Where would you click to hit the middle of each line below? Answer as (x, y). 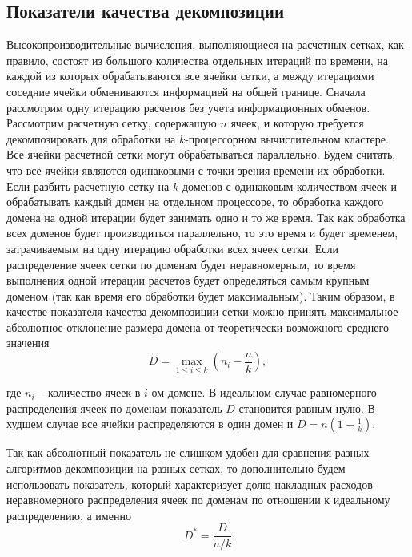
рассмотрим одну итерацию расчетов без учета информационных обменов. (188, 107)
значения (28, 343)
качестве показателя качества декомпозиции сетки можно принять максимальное (202, 311)
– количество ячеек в (90, 392)
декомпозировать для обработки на (91, 138)
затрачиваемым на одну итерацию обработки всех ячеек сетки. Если (173, 248)
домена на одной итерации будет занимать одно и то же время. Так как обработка (206, 217)
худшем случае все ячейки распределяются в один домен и (150, 424)
